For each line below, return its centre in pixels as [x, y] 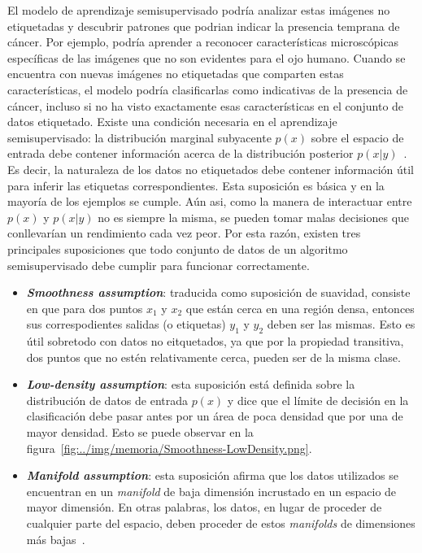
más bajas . [56, 539]
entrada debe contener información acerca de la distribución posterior [181, 153]
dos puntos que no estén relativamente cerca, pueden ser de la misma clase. [213, 357]
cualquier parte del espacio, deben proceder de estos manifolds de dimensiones [221, 523]
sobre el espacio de [357, 137]
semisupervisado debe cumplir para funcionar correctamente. [159, 265]
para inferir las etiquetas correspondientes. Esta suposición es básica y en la [196, 185]
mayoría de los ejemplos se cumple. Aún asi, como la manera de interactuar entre [210, 201]
